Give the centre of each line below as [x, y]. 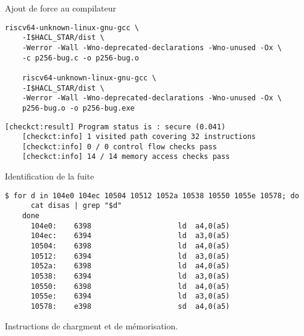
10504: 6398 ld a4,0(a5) [130, 246]
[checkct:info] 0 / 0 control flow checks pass [119, 147]
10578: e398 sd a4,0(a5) [130, 306]
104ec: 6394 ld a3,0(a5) [130, 236]
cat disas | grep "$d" [76, 206]
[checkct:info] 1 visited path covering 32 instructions [139, 137]
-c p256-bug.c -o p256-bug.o [80, 58]
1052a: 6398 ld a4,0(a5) [130, 266]
